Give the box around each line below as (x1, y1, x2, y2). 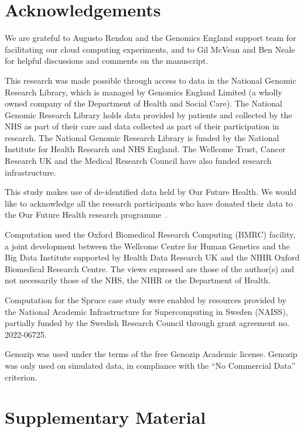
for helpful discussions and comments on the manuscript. (5, 54, 209, 67)
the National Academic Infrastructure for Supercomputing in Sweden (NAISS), (5, 305, 288, 317)
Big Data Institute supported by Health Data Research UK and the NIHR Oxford (5, 251, 300, 263)
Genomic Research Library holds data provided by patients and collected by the (5, 108, 292, 121)
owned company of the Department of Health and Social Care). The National (5, 97, 282, 109)
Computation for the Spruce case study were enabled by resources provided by (5, 294, 286, 306)
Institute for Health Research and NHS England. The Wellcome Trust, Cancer (5, 143, 286, 155)
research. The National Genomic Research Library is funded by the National (5, 131, 279, 143)
